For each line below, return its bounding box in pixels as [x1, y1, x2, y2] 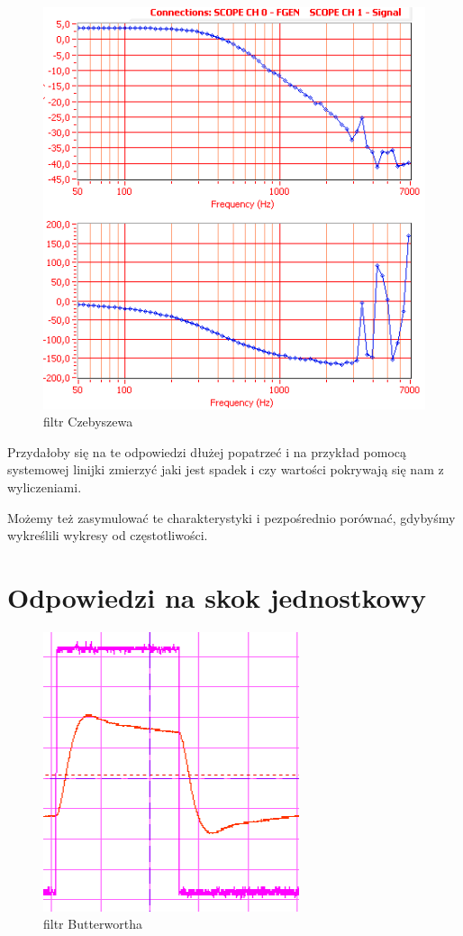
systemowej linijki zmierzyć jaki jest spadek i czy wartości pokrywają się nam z [7, 460, 444, 479]
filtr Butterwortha [43, 914, 142, 933]
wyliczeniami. [7, 477, 82, 496]
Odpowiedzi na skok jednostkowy [7, 578, 427, 615]
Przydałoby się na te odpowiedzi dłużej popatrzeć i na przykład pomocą [7, 442, 407, 461]
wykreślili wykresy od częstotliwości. [7, 526, 208, 545]
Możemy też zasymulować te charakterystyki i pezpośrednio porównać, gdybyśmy [7, 508, 456, 527]
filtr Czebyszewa [43, 412, 133, 431]
